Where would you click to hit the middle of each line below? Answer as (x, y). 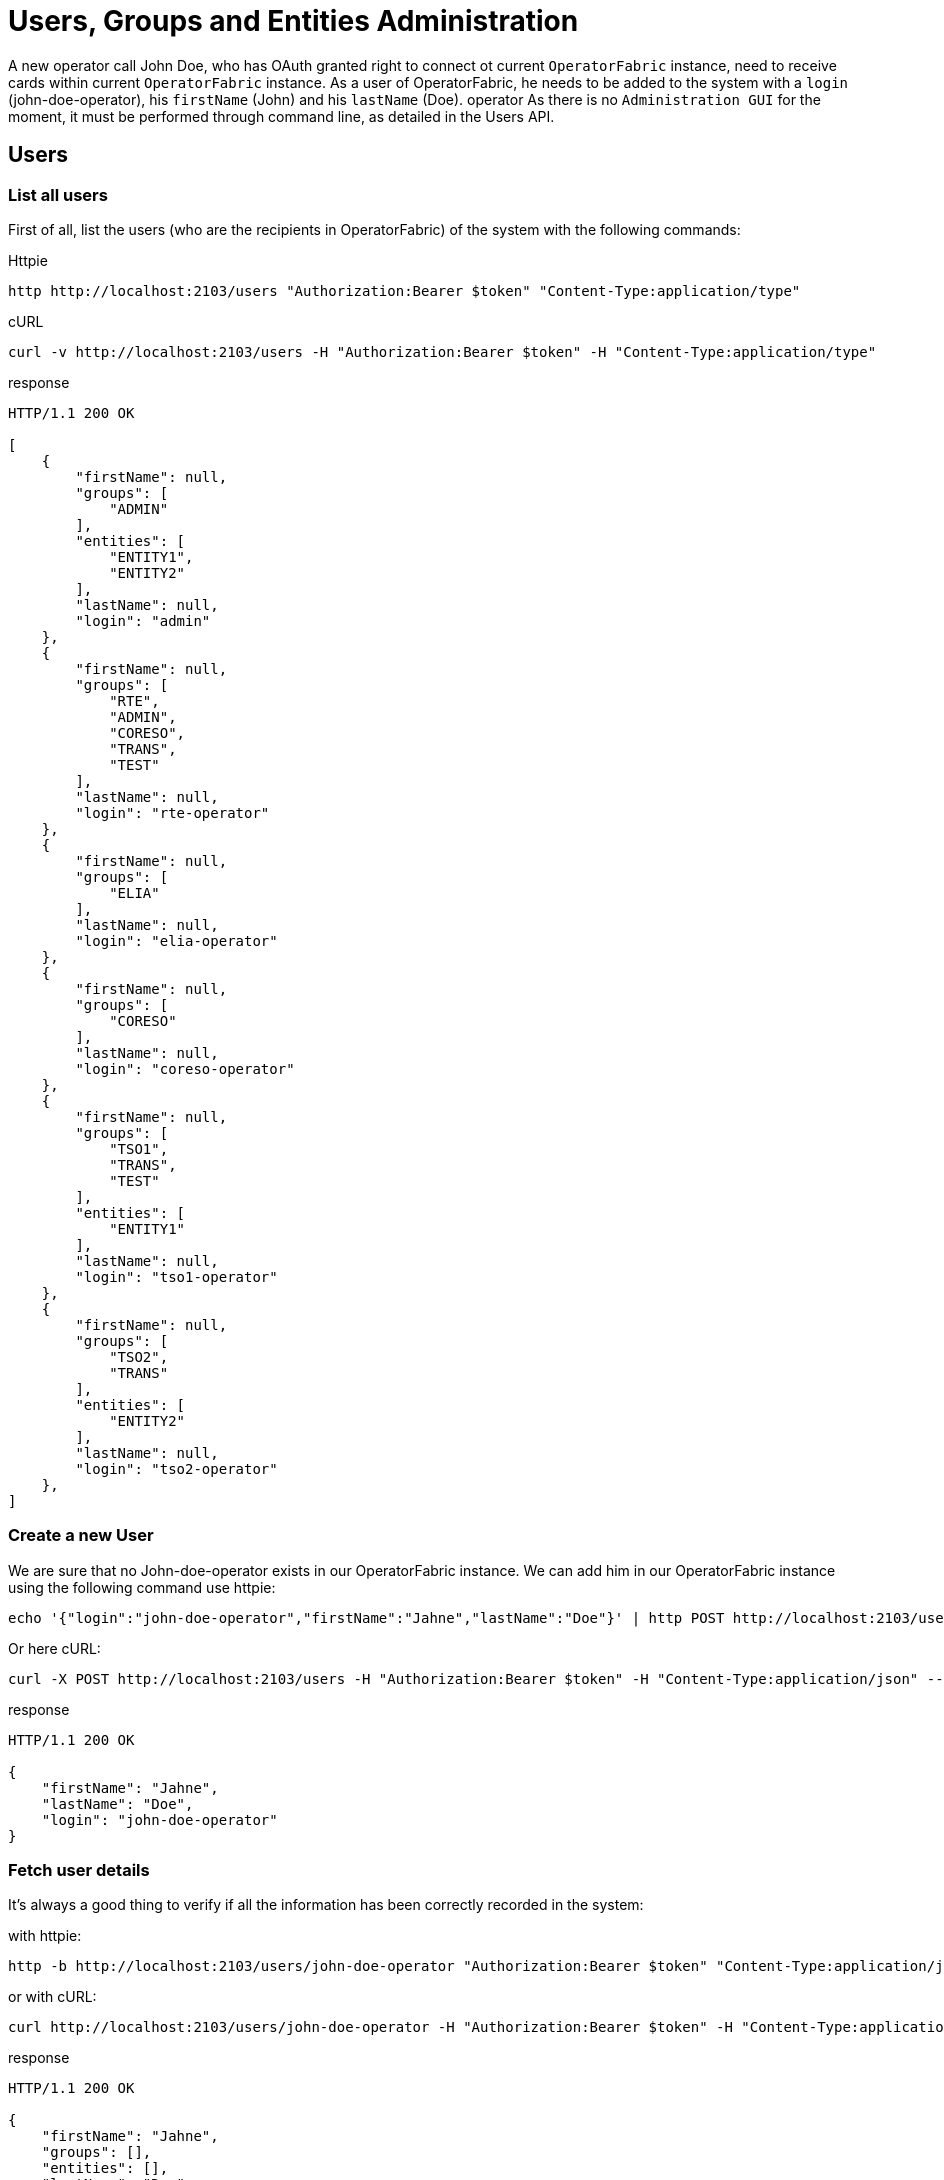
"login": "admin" (143, 620)
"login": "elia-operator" (176, 940)
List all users (58, 194)
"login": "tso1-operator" (176, 1276)
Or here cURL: (54, 1648)
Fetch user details (79, 1870)
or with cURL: (52, 1997)
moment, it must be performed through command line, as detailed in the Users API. (281, 116)
